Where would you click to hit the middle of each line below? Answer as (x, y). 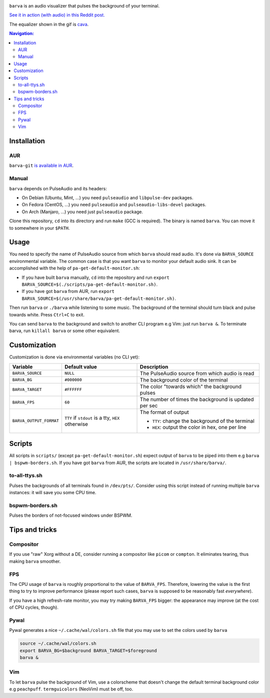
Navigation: (22, 34)
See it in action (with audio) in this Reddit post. (57, 15)
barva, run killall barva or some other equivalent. (64, 331)
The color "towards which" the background (191, 387)
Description (154, 367)
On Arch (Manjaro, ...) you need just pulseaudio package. (82, 212)
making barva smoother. (35, 561)
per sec (149, 406)
